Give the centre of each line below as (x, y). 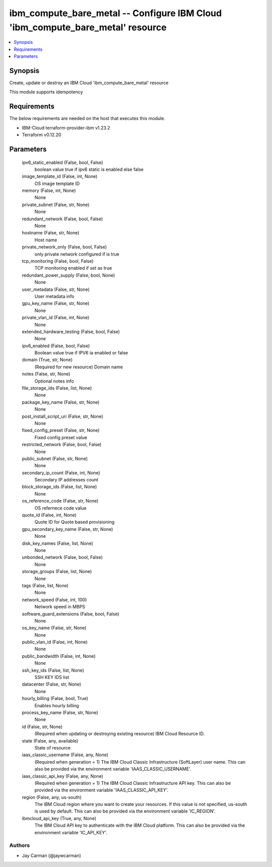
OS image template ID (57, 183)
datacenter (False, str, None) (52, 684)
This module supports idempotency (46, 92)
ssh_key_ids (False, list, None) (53, 670)
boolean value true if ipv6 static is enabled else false (89, 169)
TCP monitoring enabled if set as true (73, 268)
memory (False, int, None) (49, 191)
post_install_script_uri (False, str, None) (62, 416)
